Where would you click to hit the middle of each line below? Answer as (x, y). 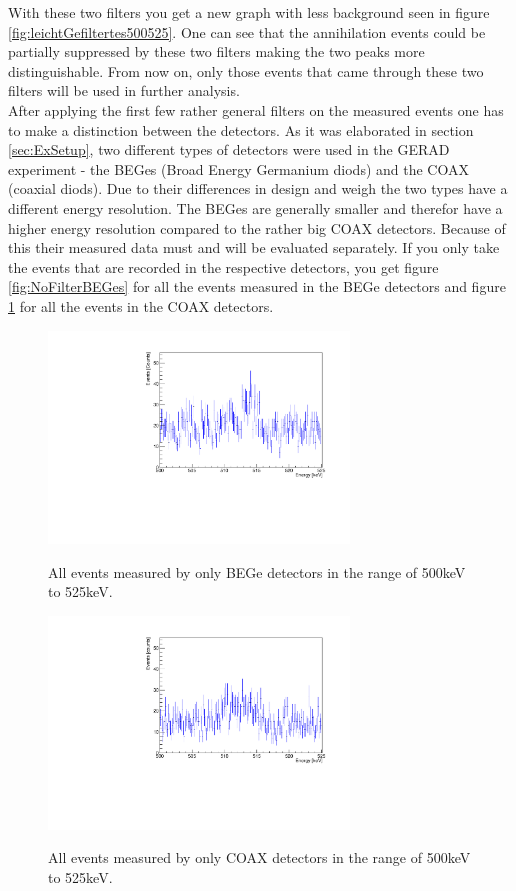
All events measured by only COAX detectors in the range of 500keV (259, 857)
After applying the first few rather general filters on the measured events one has (256, 109)
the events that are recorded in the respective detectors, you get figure (223, 266)
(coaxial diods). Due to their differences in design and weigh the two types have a (258, 188)
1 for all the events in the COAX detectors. (141, 305)
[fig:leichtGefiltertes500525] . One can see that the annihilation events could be (247, 31)
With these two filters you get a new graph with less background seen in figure (249, 12)
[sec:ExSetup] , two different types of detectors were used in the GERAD (229, 149)
